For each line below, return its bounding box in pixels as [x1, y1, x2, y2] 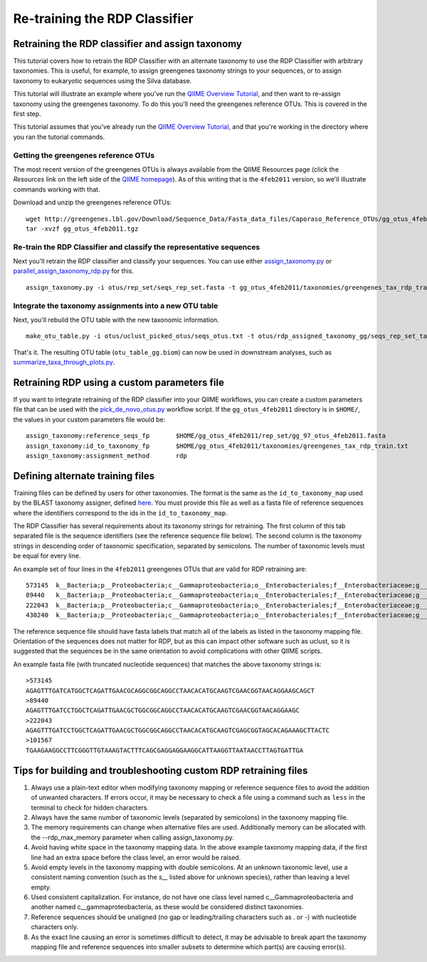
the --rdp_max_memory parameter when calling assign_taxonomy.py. [31, 833, 234, 842]
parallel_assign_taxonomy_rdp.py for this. [13, 267, 135, 276]
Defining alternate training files [13, 470, 155, 482]
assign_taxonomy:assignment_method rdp [26, 451, 188, 459]
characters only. [31, 923, 78, 931]
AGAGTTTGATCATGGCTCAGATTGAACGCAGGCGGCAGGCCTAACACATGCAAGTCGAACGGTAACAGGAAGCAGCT [26, 686, 315, 694]
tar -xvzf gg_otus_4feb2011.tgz [26, 224, 139, 233]
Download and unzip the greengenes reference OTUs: [13, 198, 172, 206]
